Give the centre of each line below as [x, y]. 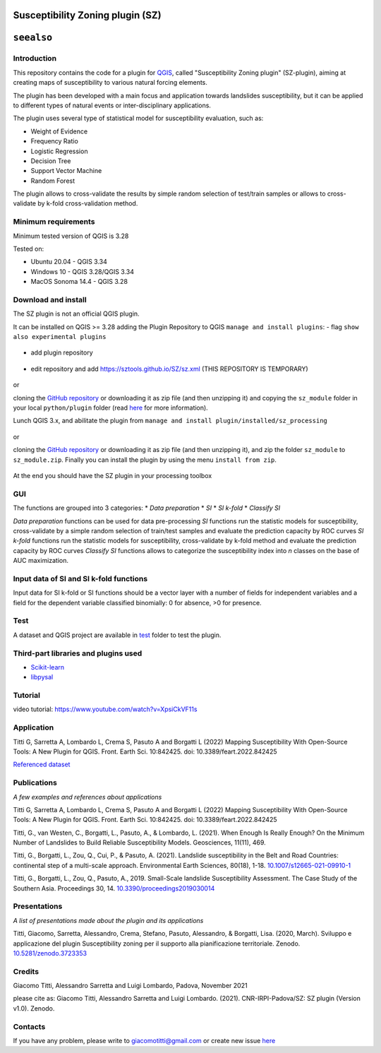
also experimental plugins [60, 337]
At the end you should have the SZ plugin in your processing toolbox [113, 476]
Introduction [35, 59]
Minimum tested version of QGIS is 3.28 [71, 236]
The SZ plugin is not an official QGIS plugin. [77, 314]
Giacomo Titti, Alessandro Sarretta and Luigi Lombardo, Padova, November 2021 [130, 986]
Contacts [29, 1026]
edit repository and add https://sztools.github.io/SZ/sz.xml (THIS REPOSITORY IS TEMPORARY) [169, 369]
